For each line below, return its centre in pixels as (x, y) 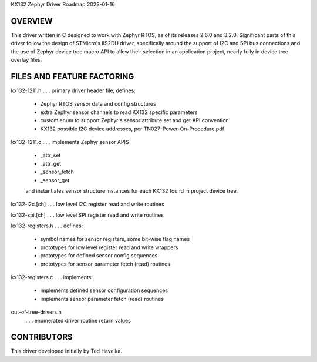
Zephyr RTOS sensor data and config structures (98, 104)
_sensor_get (55, 180)
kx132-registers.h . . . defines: (47, 226)
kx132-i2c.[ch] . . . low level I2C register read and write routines (87, 204)
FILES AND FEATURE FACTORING (72, 76)
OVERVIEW (32, 21)
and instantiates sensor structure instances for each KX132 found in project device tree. (132, 190)
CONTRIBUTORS (42, 337)
